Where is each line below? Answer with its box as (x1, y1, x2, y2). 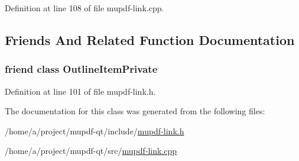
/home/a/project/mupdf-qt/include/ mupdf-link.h (5, 124, 184, 137)
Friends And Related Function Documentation (5, 30, 295, 49)
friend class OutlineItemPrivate (5, 62, 158, 76)
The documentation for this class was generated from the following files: (5, 105, 265, 117)
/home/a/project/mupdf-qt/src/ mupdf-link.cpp (5, 144, 177, 157)
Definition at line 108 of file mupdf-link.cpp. (5, 2, 164, 14)
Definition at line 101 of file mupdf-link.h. (5, 85, 156, 97)
